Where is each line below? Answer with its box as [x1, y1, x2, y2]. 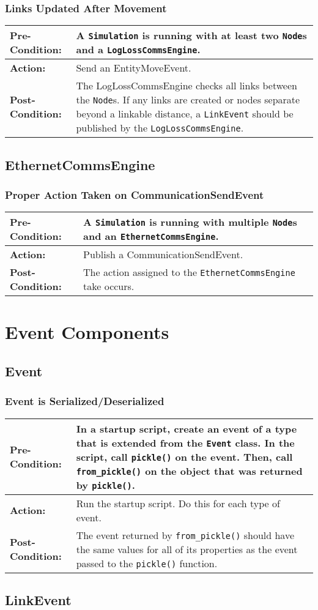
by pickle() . [76, 477, 135, 492]
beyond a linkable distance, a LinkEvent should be [76, 106, 294, 121]
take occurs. [83, 279, 135, 294]
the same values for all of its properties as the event [76, 541, 298, 556]
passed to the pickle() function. [76, 556, 218, 570]
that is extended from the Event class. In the [76, 435, 295, 450]
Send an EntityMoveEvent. [76, 61, 191, 75]
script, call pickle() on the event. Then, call [76, 449, 293, 464]
